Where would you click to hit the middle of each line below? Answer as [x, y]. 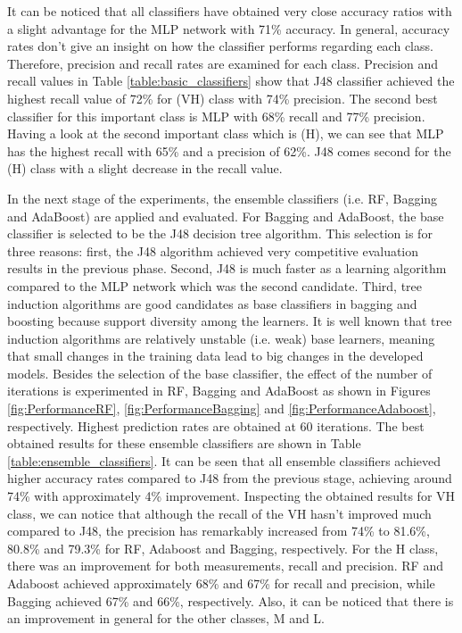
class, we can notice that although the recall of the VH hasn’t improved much [219, 513]
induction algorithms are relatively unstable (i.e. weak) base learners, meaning [221, 338]
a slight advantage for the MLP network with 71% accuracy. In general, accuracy [229, 28]
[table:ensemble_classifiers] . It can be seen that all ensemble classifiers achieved [224, 460]
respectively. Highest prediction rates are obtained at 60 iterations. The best [216, 425]
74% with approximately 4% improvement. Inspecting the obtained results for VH [231, 496]
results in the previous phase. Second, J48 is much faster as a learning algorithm [227, 268]
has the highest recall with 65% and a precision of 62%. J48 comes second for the [229, 150]
